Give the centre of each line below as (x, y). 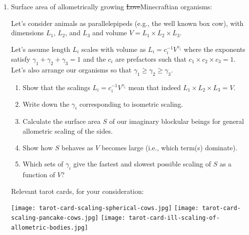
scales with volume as (114, 49)
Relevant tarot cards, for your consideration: (77, 191)
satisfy (21, 59)
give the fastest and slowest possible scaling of (142, 164)
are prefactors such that (151, 59)
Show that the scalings (56, 87)
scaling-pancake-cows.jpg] (55, 218)
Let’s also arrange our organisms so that (71, 69)
